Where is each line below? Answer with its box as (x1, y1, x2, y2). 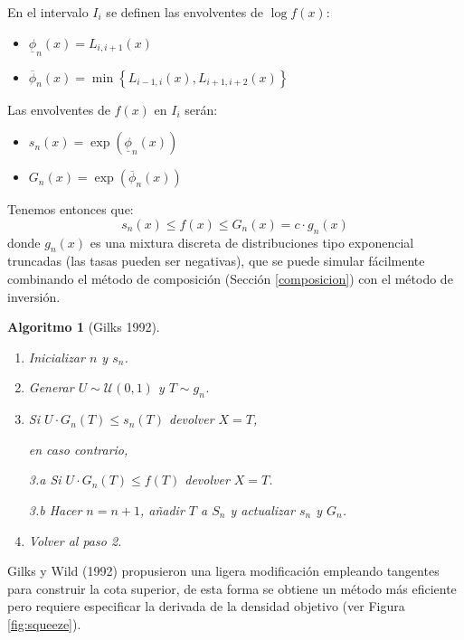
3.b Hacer (28, 500, 82, 519)
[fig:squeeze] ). (7, 614, 81, 633)
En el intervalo (7, 3, 89, 21)
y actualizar (230, 500, 295, 519)
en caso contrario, (28, 439, 128, 458)
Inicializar (28, 347, 85, 366)
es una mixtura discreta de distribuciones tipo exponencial (90, 232, 414, 251)
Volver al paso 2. (28, 531, 122, 550)
